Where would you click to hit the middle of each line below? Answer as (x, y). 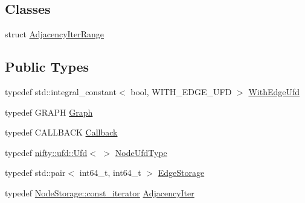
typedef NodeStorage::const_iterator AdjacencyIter (100, 192)
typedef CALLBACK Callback (61, 132)
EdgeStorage (181, 173)
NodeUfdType (141, 152)
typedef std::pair (35, 173)
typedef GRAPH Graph (49, 112)
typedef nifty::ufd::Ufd (46, 152)
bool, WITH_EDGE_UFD (181, 92)
